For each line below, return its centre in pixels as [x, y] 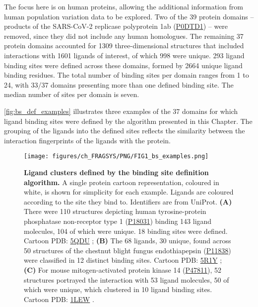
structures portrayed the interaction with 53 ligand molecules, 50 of [127, 279]
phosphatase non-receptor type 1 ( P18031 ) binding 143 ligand [118, 221]
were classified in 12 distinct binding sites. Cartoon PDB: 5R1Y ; [123, 260]
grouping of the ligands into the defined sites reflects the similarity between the [125, 131]
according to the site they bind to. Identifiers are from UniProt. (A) [128, 201]
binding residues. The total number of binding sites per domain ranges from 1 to [127, 75]
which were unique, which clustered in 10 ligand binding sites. [118, 289]
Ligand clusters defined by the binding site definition [116, 172]
